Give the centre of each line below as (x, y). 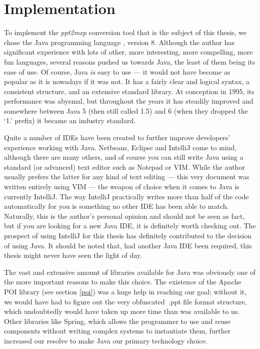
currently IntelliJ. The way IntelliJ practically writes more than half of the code (126, 196)
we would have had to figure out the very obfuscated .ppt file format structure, (125, 301)
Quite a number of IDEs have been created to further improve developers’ (117, 137)
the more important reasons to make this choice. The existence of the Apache (123, 282)
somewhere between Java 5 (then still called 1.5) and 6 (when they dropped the (126, 110)
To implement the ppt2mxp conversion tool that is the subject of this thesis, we (125, 32)
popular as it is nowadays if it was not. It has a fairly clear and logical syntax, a (127, 81)
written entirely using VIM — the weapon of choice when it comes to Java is (122, 187)
